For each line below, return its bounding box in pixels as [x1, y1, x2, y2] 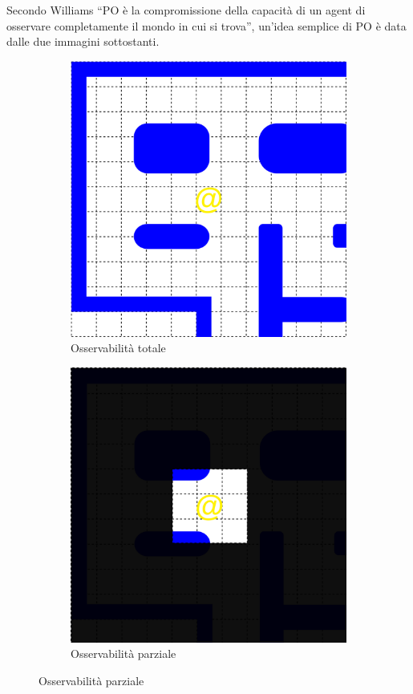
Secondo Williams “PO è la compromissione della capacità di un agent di [6, 2, 366, 18]
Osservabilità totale [71, 339, 166, 356]
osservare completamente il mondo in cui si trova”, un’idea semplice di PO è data [6, 17, 407, 34]
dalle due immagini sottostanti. [6, 33, 160, 50]
